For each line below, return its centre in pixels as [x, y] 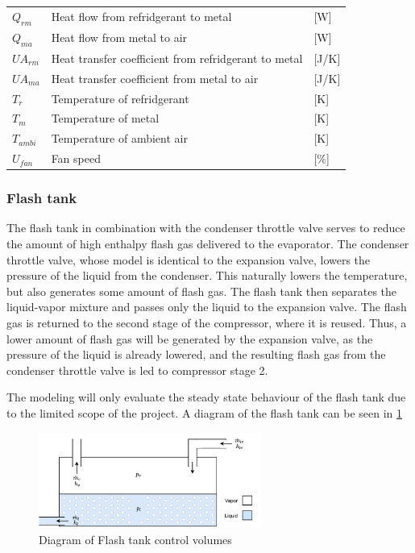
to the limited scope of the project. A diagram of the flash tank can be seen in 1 [205, 412]
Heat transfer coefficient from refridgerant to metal [177, 58]
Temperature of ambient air [119, 138]
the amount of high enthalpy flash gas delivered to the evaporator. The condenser [208, 243]
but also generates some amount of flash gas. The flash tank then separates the [202, 291]
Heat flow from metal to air [119, 37]
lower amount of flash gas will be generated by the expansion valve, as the [190, 338]
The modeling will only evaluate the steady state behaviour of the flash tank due [206, 397]
